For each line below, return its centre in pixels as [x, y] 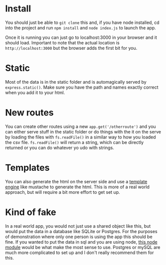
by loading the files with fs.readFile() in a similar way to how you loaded [81, 137]
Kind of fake [31, 212]
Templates [27, 168]
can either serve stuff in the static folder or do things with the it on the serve [83, 132]
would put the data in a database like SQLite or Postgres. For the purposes [81, 231]
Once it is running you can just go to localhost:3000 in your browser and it [81, 37]
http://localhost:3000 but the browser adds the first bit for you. [71, 48]
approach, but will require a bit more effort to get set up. [63, 192]
